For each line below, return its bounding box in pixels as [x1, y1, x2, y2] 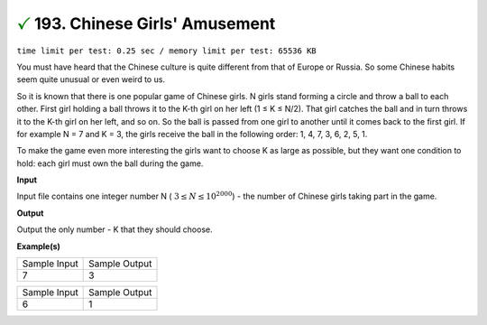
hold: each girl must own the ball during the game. [16, 158, 204, 169]
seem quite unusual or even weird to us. [16, 74, 166, 85]
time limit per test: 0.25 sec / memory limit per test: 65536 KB [16, 45, 317, 56]
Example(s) [16, 240, 60, 252]
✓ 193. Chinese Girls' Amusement [16, 14, 276, 33]
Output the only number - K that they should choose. [16, 224, 213, 235]
